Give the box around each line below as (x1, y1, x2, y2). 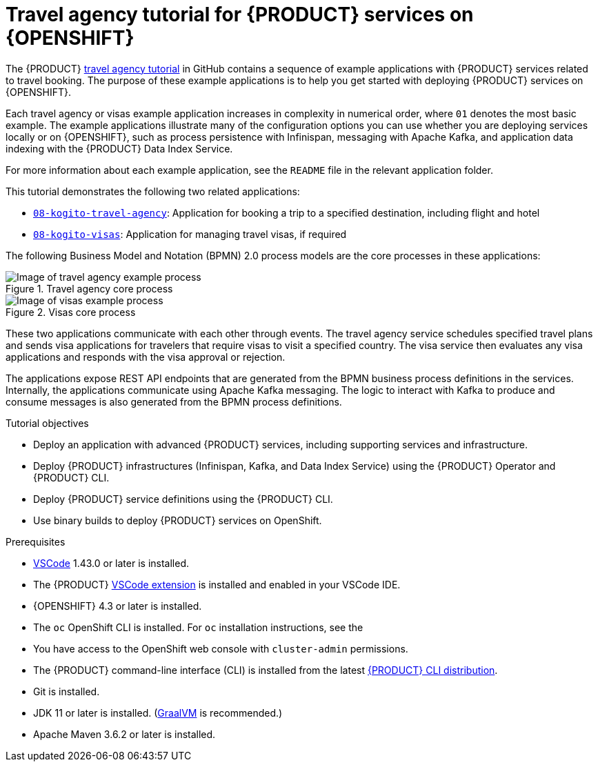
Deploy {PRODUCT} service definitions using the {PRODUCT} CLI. (33, 492, 333, 505)
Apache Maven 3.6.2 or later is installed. (33, 728, 216, 740)
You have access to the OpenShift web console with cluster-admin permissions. (33, 642, 408, 655)
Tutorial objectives (6, 417, 89, 429)
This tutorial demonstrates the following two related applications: (6, 185, 300, 197)
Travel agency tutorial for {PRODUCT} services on (6, 3, 474, 26)
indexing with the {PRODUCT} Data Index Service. (6, 142, 233, 155)
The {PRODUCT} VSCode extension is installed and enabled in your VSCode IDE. (33, 578, 401, 590)
